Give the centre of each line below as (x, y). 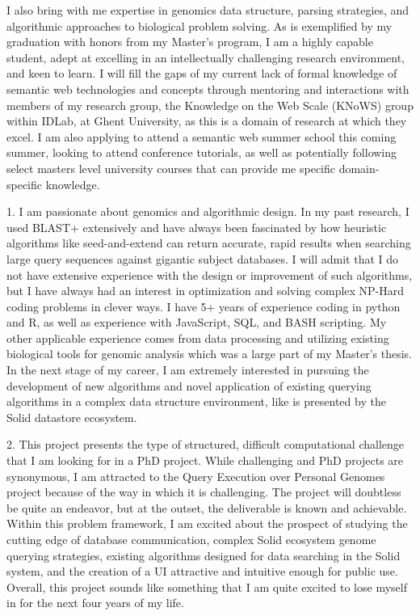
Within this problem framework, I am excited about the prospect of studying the (207, 523)
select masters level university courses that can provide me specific (171, 168)
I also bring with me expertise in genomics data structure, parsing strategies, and (208, 10)
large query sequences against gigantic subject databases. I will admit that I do (203, 258)
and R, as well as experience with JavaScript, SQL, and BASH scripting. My (197, 322)
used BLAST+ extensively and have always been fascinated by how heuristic (197, 227)
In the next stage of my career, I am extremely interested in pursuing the (188, 370)
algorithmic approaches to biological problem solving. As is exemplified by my (199, 25)
